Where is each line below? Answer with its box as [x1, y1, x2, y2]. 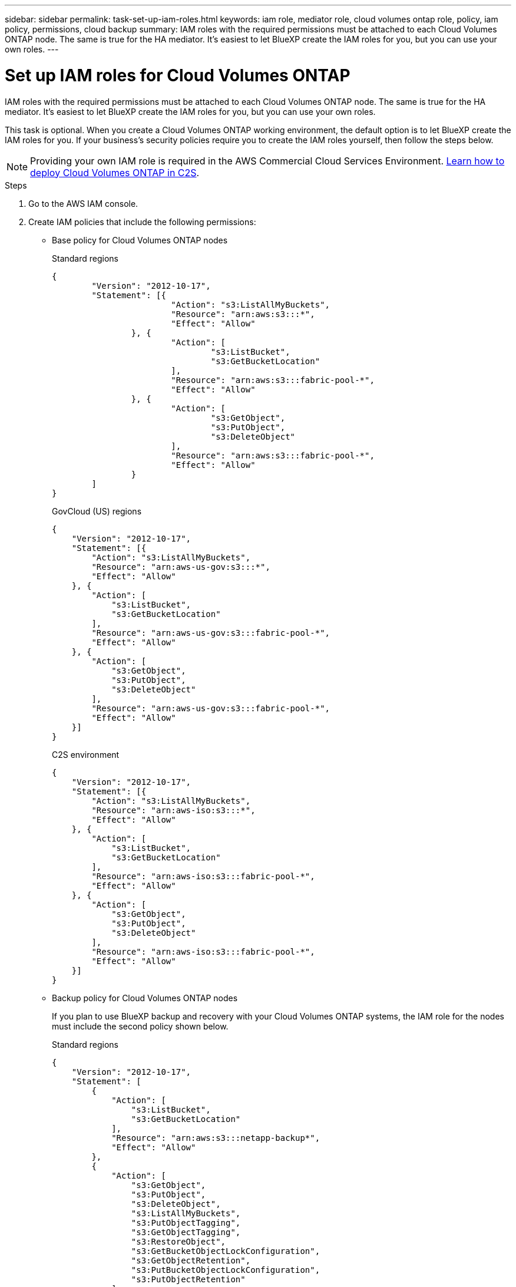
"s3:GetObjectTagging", [131, 1227, 241, 1237]
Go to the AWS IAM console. [28, 198, 138, 209]
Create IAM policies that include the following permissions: [28, 216, 256, 227]
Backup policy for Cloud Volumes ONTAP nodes [52, 992, 238, 1003]
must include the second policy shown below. [52, 1021, 229, 1031]
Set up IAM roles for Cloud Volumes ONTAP [5, 65, 350, 85]
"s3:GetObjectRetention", [131, 1255, 251, 1265]
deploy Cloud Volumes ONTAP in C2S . [30, 166, 200, 179]
